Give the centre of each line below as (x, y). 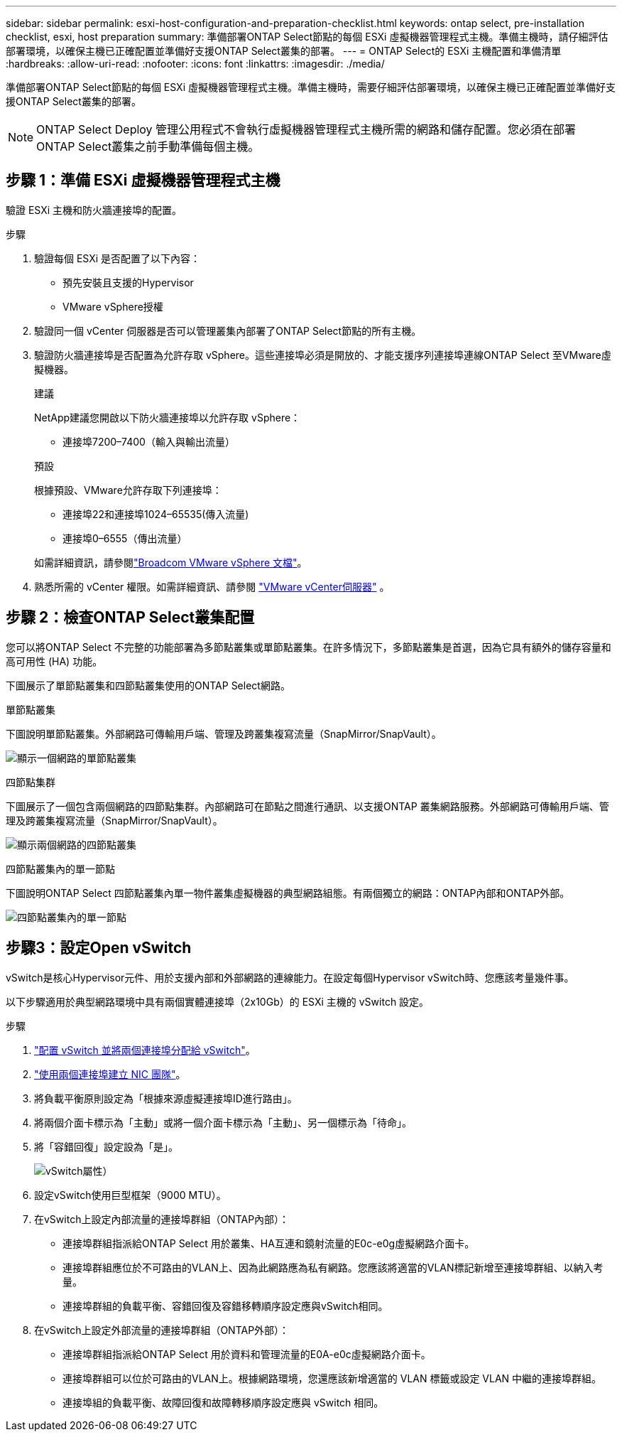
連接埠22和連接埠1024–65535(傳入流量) (156, 514)
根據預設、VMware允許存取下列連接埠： (128, 490)
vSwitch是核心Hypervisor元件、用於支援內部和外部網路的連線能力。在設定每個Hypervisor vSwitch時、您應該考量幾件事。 (290, 977)
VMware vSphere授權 (113, 306)
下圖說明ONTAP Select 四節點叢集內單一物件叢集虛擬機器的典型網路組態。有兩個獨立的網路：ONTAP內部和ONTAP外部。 (288, 893)
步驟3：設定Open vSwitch (99, 948)
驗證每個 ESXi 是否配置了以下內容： (118, 258)
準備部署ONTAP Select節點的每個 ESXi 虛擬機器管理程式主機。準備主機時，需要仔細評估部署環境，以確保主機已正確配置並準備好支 (311, 87)
